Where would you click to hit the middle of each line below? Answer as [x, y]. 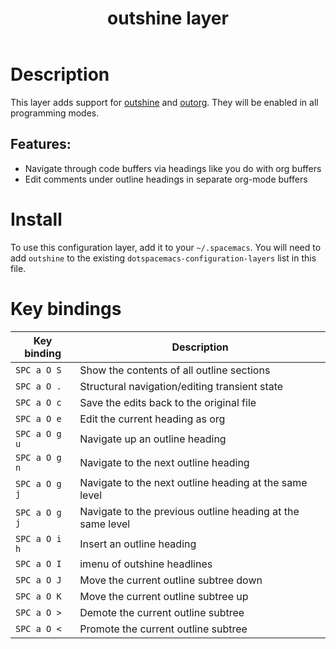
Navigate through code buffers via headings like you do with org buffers [173, 168]
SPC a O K [38, 596]
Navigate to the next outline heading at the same [193, 482]
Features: [41, 144]
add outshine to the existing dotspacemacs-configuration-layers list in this [163, 258]
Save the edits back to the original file [168, 402]
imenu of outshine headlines [146, 564]
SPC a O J [38, 580]
